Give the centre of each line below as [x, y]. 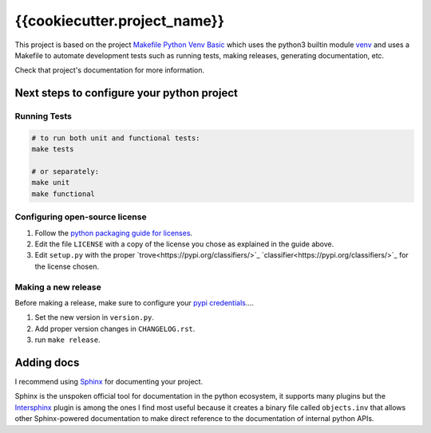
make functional [63, 194]
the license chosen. [67, 266]
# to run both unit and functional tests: [116, 138]
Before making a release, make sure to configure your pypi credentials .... [134, 302]
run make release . [67, 340]
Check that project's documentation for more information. [110, 70]
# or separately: [65, 172]
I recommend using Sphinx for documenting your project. [109, 381]
